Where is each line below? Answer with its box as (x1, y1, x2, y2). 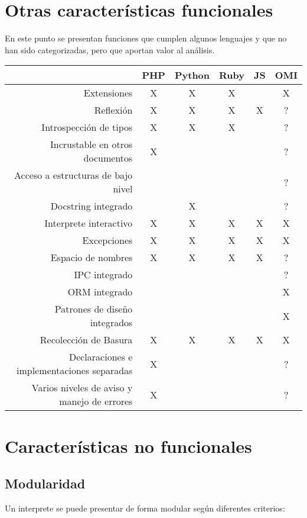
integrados (90, 316, 133, 330)
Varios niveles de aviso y (31, 381, 133, 395)
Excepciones (82, 233, 133, 247)
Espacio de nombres (50, 250, 133, 265)
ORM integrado (67, 285, 133, 299)
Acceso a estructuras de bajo (14, 168, 133, 182)
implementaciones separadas (17, 363, 133, 378)
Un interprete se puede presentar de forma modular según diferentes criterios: (5, 501, 285, 514)
